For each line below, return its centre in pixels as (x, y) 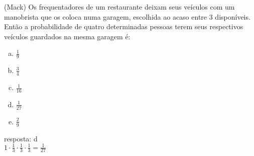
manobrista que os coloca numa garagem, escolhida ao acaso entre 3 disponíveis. (127, 16)
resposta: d (21, 138)
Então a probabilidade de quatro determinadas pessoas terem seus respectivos (124, 26)
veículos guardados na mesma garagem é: (67, 36)
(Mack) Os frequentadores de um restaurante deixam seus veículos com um (119, 7)
